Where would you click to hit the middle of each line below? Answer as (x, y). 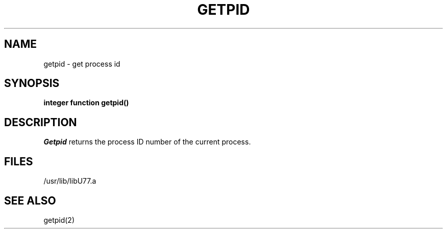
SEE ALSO (30, 200)
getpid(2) (59, 220)
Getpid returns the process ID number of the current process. (147, 142)
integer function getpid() (86, 103)
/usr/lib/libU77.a (70, 181)
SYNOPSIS (32, 83)
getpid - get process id (82, 64)
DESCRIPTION (41, 122)
